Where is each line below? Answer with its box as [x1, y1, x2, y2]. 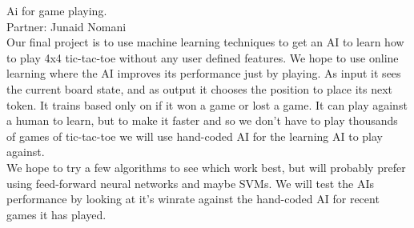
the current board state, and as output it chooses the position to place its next [6, 80, 393, 97]
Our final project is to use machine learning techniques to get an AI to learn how [6, 34, 404, 50]
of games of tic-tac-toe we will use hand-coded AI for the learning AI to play [6, 127, 383, 144]
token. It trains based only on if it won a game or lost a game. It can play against [6, 96, 408, 113]
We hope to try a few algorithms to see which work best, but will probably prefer [6, 158, 406, 175]
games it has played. [6, 206, 107, 222]
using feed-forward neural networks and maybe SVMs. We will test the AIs [6, 174, 375, 191]
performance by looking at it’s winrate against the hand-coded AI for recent [6, 190, 380, 207]
